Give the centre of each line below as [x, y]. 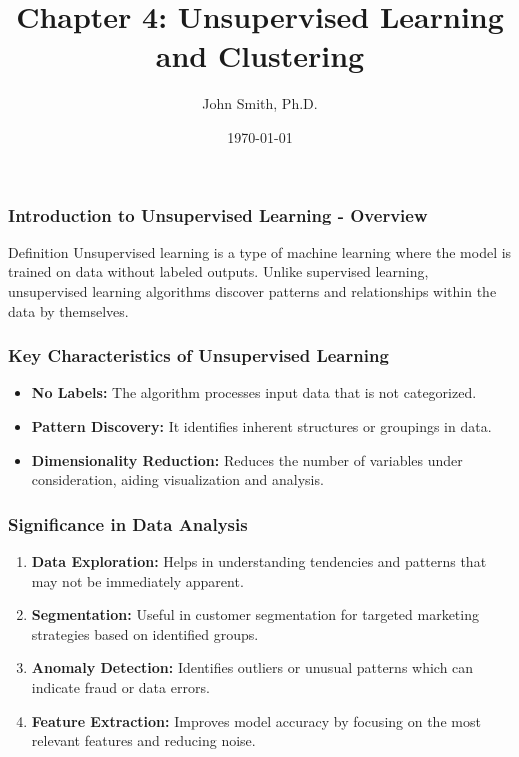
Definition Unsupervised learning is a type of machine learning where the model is [260, 251]
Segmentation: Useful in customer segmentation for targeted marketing [255, 614]
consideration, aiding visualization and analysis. [177, 479]
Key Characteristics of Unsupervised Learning [198, 355]
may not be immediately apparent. [137, 580]
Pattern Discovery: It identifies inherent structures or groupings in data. [261, 425]
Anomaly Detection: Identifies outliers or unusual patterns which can [252, 667]
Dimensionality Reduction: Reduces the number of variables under [247, 459]
